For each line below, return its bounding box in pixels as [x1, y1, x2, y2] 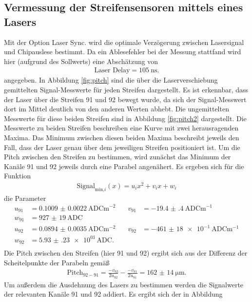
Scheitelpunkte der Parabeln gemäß [4, 258, 110, 268]
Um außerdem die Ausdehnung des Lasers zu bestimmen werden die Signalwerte [4, 279, 244, 289]
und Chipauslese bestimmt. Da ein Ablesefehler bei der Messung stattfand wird [4, 46, 241, 57]
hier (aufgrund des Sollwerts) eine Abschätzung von [4, 56, 158, 66]
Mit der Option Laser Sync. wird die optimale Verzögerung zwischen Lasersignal [4, 37, 244, 47]
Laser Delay [94, 67, 130, 74]
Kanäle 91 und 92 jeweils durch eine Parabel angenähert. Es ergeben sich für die [4, 161, 244, 171]
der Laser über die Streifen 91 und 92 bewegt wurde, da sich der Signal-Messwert [4, 94, 247, 104]
